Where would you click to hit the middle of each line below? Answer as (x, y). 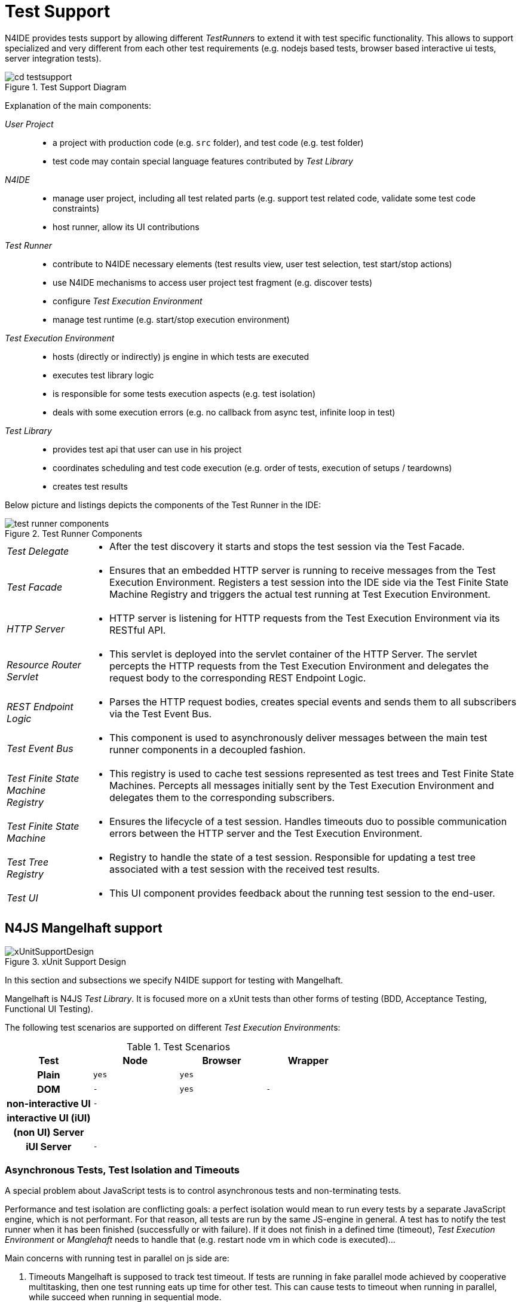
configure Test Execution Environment (128, 301)
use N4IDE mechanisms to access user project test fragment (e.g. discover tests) (213, 282)
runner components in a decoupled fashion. (207, 749)
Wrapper (308, 1060)
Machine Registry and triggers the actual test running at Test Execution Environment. (300, 594)
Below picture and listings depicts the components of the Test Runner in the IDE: (163, 505)
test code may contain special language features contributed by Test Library (203, 161)
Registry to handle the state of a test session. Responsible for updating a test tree (292, 857)
